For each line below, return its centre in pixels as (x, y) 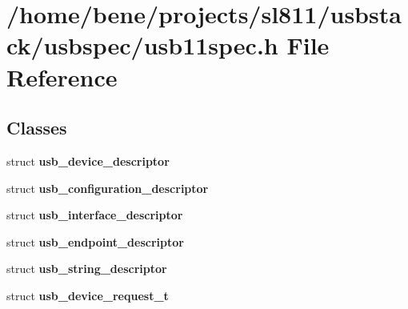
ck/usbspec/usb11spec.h (142, 45)
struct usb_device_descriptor (88, 161)
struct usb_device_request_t (88, 295)
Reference (62, 76)
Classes (37, 128)
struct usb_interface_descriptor (95, 215)
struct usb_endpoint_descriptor (95, 241)
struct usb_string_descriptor (87, 269)
